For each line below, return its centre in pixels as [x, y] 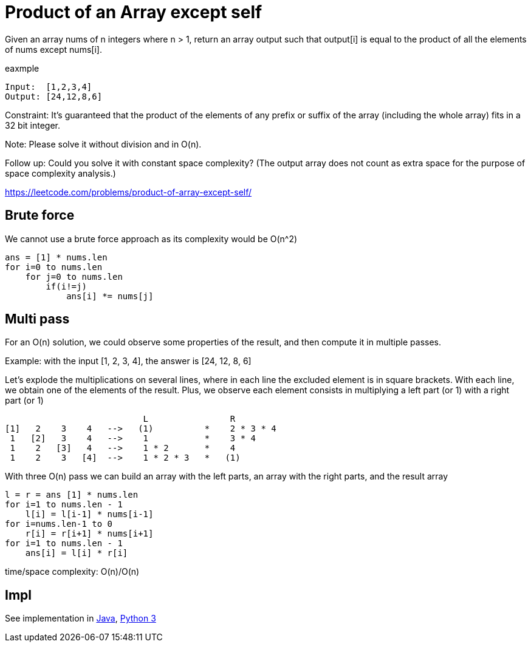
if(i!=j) [66, 286]
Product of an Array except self [134, 12]
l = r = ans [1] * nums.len [72, 495]
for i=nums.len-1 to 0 [59, 524]
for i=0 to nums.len [54, 267]
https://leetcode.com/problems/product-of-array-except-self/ [128, 192]
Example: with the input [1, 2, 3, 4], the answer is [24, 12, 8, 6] [128, 361]
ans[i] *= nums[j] [110, 296]
